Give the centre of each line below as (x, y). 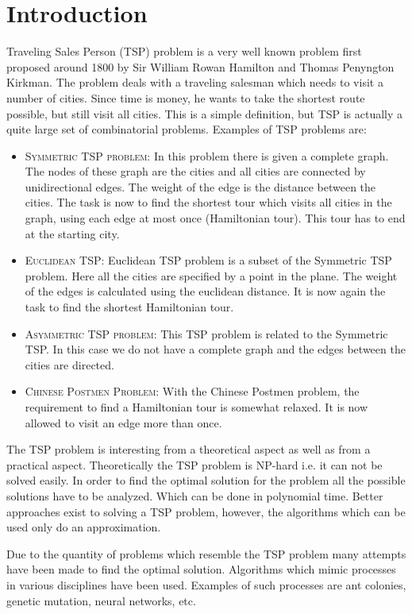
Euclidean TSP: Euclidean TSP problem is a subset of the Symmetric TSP (208, 260)
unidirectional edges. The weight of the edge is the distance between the (200, 186)
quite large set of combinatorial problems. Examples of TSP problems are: (187, 129)
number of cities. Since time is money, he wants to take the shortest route (186, 97)
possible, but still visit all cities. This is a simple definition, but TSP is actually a (205, 113)
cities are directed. (69, 364)
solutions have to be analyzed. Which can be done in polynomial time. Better (195, 495)
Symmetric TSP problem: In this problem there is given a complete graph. (207, 155)
